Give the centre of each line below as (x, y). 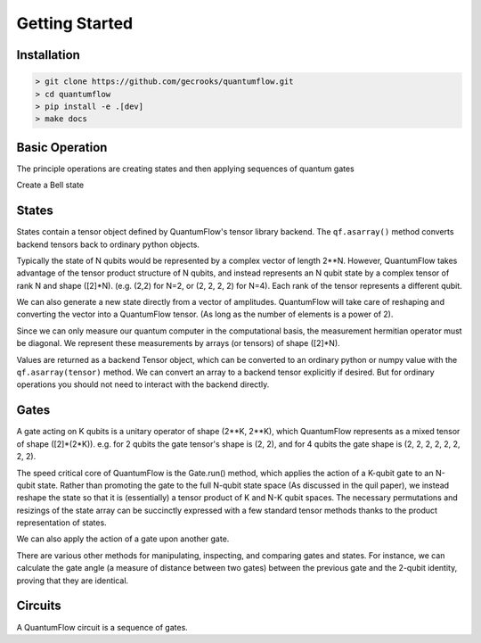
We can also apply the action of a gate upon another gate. (123, 539)
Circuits (39, 606)
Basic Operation (62, 147)
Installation (48, 55)
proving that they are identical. (73, 581)
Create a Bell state (50, 185)
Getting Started (75, 23)
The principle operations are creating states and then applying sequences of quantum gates (186, 169)
